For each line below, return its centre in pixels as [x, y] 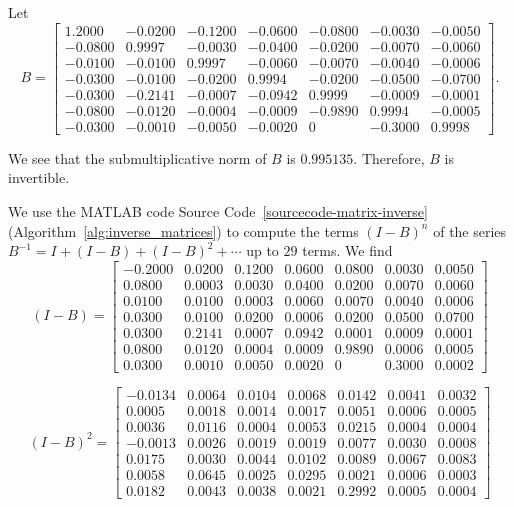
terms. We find [347, 250]
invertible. [39, 177]
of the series [470, 230]
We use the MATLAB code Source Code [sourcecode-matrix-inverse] [218, 211]
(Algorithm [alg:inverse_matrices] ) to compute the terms [183, 230]
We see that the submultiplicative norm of [137, 157]
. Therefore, [389, 157]
